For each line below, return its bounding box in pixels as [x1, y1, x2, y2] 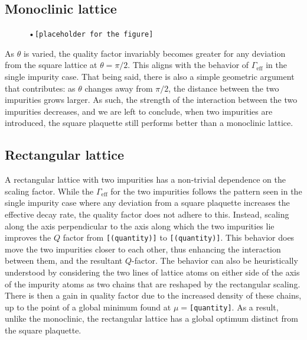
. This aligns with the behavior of [128, 59, 249, 71]
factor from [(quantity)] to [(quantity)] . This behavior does [63, 231, 295, 244]
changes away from [84, 82, 153, 94]
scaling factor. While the [5, 184, 94, 197]
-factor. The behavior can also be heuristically [131, 254, 298, 267]
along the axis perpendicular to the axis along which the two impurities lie [5, 219, 275, 232]
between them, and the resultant [5, 254, 123, 267]
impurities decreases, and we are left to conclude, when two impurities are [5, 105, 273, 117]
